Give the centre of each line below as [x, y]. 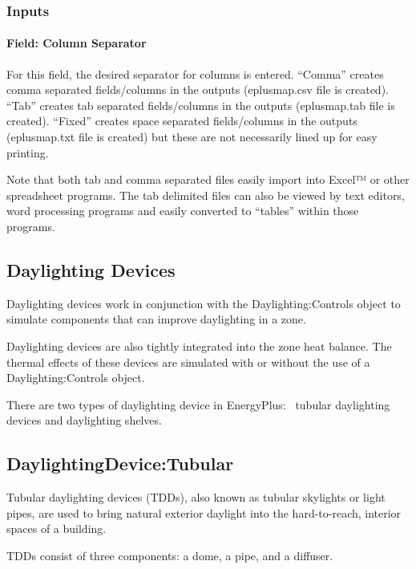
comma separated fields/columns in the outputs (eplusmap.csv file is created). [198, 89]
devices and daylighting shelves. [84, 420]
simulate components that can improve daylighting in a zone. [156, 319]
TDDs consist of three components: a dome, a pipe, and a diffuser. [170, 555]
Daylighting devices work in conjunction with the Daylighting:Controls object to [204, 303]
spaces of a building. [57, 528]
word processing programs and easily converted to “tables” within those [183, 211]
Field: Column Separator [77, 43]
